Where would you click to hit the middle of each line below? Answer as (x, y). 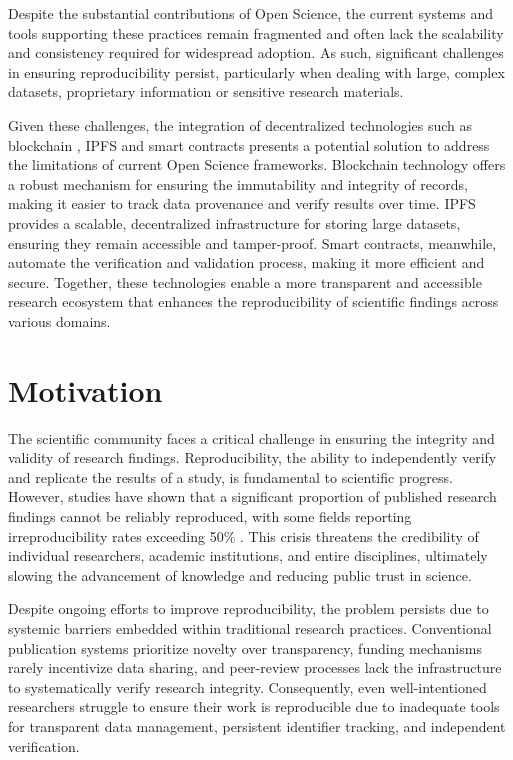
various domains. (59, 320)
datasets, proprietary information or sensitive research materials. (206, 91)
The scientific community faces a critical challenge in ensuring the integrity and (251, 437)
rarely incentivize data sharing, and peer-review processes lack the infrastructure (255, 667)
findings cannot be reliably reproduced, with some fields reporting (210, 516)
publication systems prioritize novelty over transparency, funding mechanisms (245, 647)
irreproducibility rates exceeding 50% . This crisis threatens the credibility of (243, 535)
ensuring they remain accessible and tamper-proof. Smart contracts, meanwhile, (252, 242)
